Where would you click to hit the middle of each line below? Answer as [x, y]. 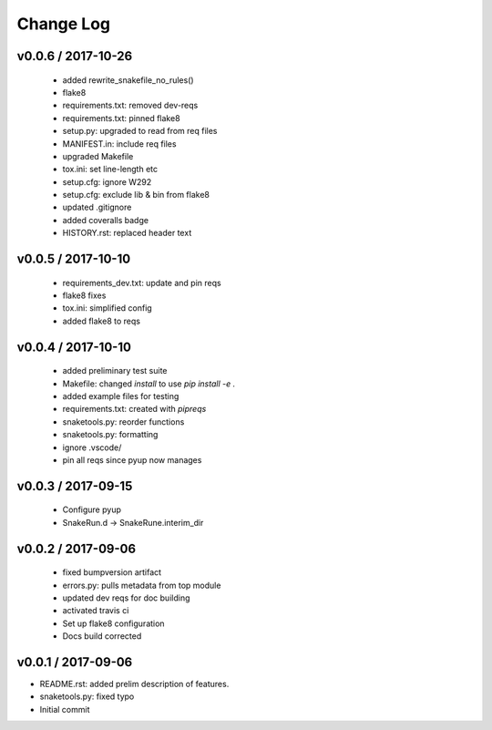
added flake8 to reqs [102, 321]
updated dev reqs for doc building [126, 598]
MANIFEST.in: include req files [119, 144]
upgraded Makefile [98, 156]
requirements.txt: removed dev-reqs [130, 106]
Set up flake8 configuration [113, 623]
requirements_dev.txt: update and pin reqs [142, 283]
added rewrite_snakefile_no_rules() [128, 80]
